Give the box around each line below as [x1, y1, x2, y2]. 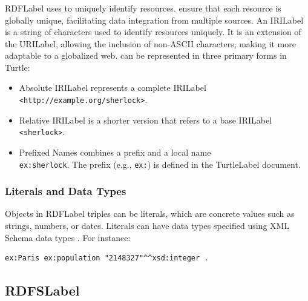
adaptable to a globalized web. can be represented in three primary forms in [5, 49, 287, 62]
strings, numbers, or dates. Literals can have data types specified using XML [5, 219, 290, 232]
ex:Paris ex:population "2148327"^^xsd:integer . [5, 254, 209, 263]
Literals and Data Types [5, 184, 126, 199]
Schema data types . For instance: [5, 231, 131, 243]
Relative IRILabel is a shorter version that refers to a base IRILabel [19, 113, 272, 126]
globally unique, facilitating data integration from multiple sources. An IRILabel [5, 13, 304, 26]
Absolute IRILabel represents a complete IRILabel [19, 81, 206, 94]
